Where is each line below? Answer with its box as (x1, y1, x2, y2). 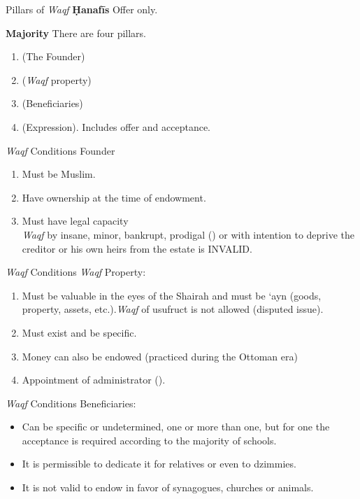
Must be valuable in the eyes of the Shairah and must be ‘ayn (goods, (22, 288, 322, 302)
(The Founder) (22, 49, 85, 64)
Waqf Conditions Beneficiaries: (6, 395, 136, 410)
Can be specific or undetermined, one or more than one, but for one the (22, 419, 330, 434)
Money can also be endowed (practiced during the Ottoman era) (22, 349, 298, 363)
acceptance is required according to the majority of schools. (22, 433, 277, 447)
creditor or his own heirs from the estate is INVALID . (22, 241, 252, 255)
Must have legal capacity (22, 213, 129, 228)
